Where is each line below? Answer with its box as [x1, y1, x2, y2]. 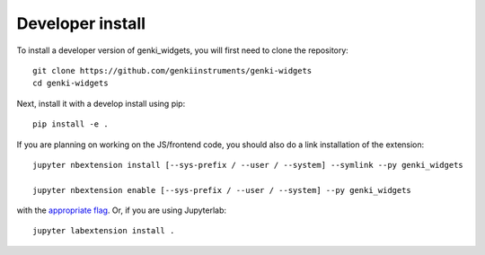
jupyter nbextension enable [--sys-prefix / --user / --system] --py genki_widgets [32, 185, 412, 195]
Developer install [16, 13, 146, 33]
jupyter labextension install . [32, 225, 175, 236]
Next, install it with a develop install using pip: [16, 98, 186, 109]
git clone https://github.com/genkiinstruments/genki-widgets [32, 66, 313, 75]
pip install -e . [32, 119, 109, 129]
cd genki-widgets [32, 78, 109, 89]
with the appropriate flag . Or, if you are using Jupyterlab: [16, 205, 227, 215]
